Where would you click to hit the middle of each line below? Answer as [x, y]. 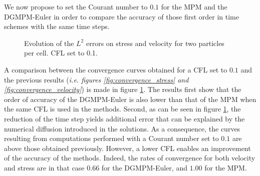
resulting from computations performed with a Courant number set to [111, 138]
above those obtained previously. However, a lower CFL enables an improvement [127, 148]
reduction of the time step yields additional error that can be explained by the [124, 118]
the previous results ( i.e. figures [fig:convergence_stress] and [96, 79]
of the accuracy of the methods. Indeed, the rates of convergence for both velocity [130, 158]
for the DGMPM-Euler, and [144, 167]
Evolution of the [49, 43]
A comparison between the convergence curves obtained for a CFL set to [116, 69]
